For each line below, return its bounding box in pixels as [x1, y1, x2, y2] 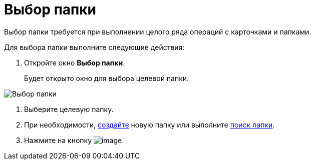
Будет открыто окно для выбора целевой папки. [24, 73, 189, 82]
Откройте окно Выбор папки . [24, 58, 125, 67]
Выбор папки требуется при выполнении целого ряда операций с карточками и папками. [4, 27, 311, 36]
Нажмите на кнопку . [24, 135, 124, 144]
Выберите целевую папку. [24, 104, 114, 113]
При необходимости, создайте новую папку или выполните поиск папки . [24, 120, 275, 129]
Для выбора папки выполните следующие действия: [4, 42, 185, 51]
